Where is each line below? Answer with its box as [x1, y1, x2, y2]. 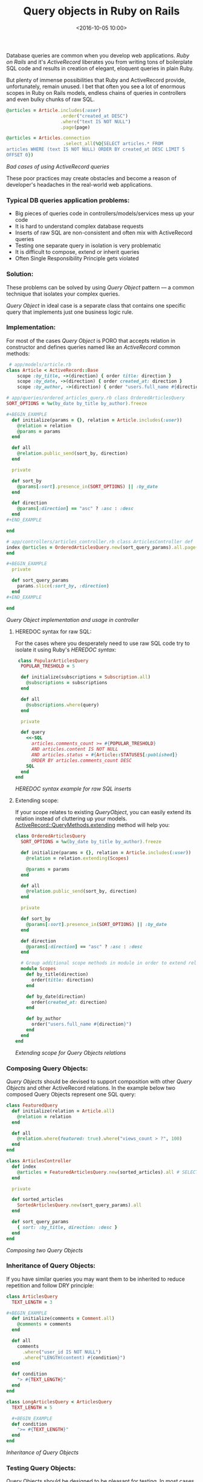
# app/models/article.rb [8, 361, 71, 367]
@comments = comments [17, 1321, 71, 1327]
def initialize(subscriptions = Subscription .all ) [21, 674, 151, 681]
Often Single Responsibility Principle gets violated [14, 255, 139, 262]
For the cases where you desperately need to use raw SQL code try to [14, 639, 190, 647]
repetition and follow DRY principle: [6, 1281, 95, 1289]
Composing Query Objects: [6, 1064, 88, 1072]
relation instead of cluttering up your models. [14, 815, 127, 823]
